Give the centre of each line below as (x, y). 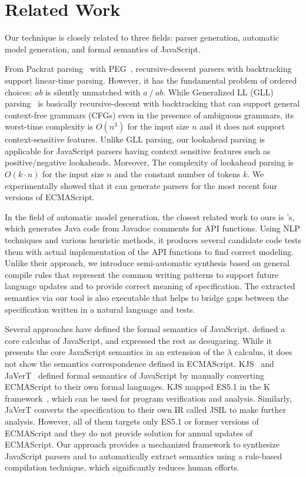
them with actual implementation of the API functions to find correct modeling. (149, 251)
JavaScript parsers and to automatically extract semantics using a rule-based (144, 456)
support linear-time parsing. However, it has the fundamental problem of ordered (151, 80)
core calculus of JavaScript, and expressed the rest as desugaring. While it (138, 340)
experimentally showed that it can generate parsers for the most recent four (141, 185)
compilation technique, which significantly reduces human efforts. (122, 467)
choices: (19, 92)
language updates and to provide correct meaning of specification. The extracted (150, 286)
